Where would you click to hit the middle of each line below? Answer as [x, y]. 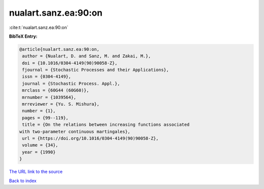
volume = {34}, [40, 145]
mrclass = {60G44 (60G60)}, [56, 90]
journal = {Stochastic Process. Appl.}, [71, 83]
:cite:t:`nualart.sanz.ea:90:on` [39, 27]
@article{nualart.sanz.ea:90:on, [59, 49]
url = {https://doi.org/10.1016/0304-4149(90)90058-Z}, [90, 138]
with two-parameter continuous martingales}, [75, 131]
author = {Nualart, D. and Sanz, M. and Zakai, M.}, [87, 56]
